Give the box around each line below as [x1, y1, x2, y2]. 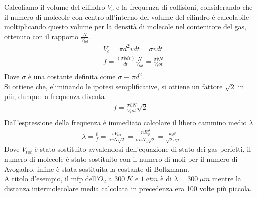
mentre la [212, 173, 241, 184]
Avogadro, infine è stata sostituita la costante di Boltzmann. [4, 163, 189, 174]
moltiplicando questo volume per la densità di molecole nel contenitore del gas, [4, 21, 246, 32]
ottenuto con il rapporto [4, 31, 78, 41]
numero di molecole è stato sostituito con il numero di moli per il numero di [4, 153, 238, 164]
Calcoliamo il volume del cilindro [4, 2, 105, 12]
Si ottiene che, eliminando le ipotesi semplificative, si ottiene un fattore [4, 81, 223, 91]
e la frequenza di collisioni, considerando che [116, 2, 253, 12]
